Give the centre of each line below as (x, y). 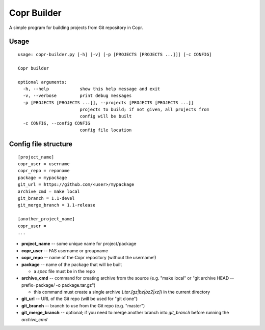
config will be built (106, 116)
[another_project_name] (46, 219)
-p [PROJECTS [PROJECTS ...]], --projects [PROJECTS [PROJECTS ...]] (108, 103)
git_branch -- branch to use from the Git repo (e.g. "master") (83, 305)
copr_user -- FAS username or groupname (65, 250)
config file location (106, 130)
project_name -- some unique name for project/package (79, 244)
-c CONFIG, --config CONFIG (57, 123)
